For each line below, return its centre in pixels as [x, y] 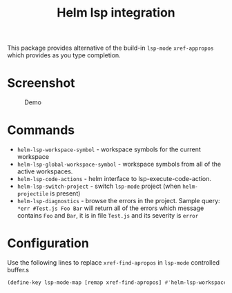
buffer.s [18, 270]
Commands [41, 130]
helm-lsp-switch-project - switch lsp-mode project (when [99, 186]
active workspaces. [45, 171]
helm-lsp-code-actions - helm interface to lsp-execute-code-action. [114, 179]
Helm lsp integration [116, 13]
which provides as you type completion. [64, 55]
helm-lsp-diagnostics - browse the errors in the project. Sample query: [118, 201]
